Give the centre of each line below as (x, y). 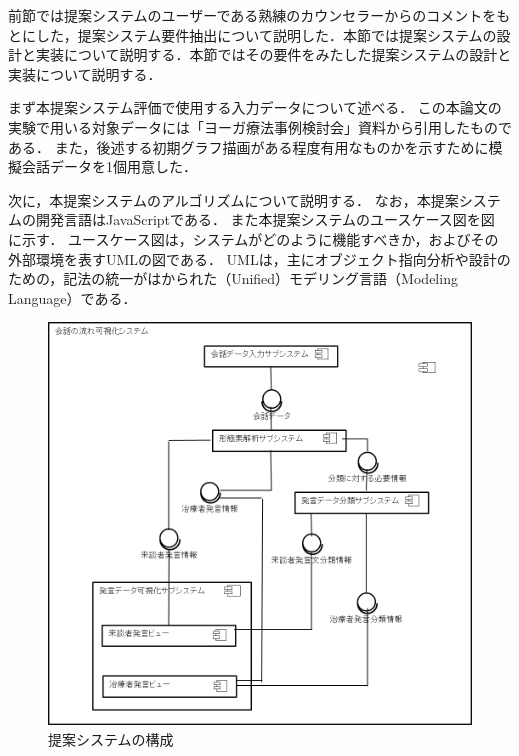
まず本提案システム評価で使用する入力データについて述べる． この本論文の (255, 107)
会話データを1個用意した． (109, 166)
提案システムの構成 (111, 738)
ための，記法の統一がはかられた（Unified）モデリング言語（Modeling (233, 278)
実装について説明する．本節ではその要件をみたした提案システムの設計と (273, 54)
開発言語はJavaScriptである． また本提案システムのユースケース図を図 (265, 219)
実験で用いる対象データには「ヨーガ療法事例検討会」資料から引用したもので (260, 126)
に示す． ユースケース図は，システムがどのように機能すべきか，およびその (253, 238)
